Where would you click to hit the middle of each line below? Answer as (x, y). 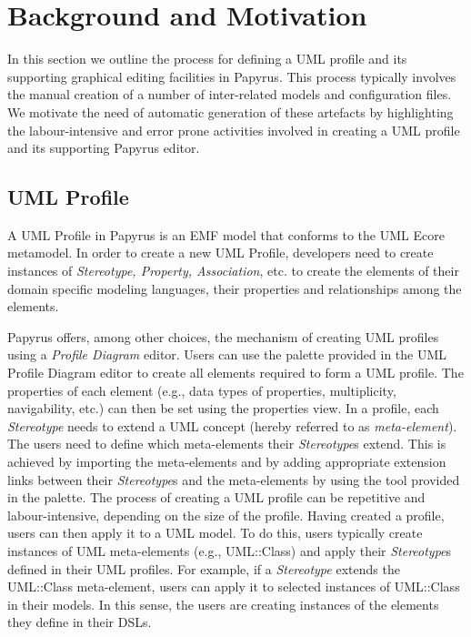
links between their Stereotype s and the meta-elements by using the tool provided (234, 479)
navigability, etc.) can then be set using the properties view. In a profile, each (223, 408)
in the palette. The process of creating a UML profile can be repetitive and (216, 497)
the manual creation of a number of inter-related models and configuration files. (230, 94)
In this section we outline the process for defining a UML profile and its (207, 59)
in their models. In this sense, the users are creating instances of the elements (223, 604)
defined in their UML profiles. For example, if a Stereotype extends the (204, 568)
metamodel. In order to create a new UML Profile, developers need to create (220, 253)
